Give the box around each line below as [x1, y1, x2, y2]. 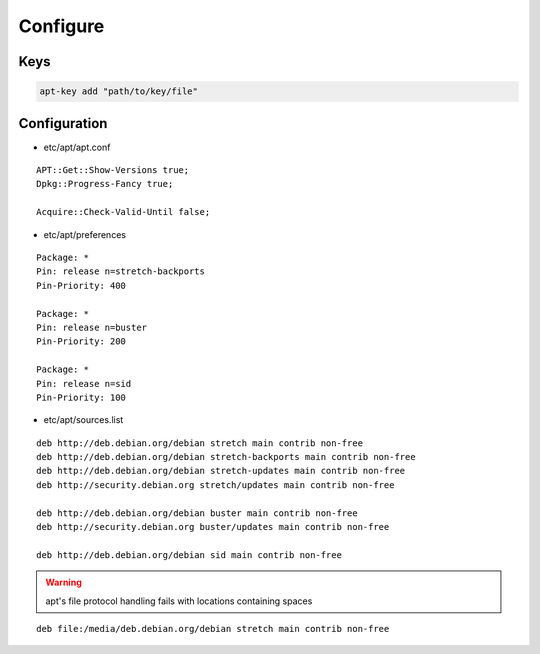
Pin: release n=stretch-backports [36, 266, 205, 277]
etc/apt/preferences [43, 228, 127, 240]
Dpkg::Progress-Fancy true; [36, 178, 174, 190]
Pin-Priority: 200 [36, 336, 127, 347]
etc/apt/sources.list [43, 414, 124, 426]
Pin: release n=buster [36, 321, 148, 333]
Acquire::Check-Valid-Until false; [36, 206, 211, 218]
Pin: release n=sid [36, 378, 132, 389]
